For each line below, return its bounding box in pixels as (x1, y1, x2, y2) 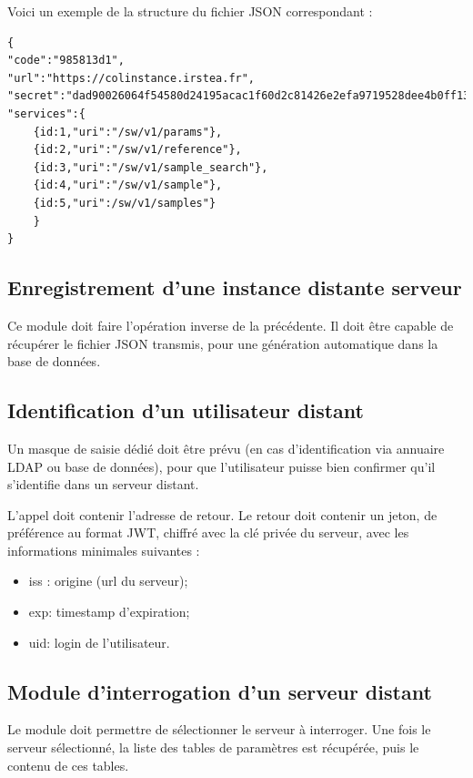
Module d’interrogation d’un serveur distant (7, 677, 432, 705)
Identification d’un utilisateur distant (7, 396, 364, 425)
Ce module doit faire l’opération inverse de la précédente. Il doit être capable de (7, 315, 454, 334)
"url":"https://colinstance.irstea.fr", (7, 71, 256, 85)
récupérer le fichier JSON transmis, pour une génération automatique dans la (7, 333, 438, 353)
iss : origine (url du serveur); (28, 571, 188, 590)
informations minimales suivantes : (7, 540, 200, 559)
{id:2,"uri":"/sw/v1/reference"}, (33, 143, 242, 157)
